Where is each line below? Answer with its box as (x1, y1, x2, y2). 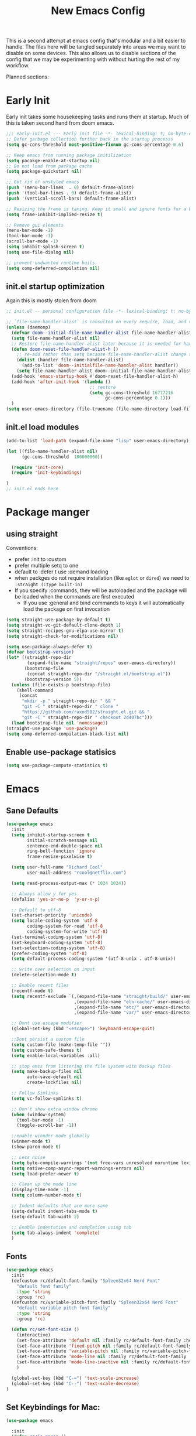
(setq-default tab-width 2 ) (11, 1213, 80, 1219)
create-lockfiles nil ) (27, 1079, 82, 1086)
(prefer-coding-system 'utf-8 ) (11, 951, 87, 956)
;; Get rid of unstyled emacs (6, 179, 80, 185)
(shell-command (16, 687, 54, 693)
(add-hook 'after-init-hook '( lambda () (11, 379, 111, 385)
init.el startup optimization (6, 281, 105, 291)
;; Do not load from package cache (6, 163, 93, 169)
